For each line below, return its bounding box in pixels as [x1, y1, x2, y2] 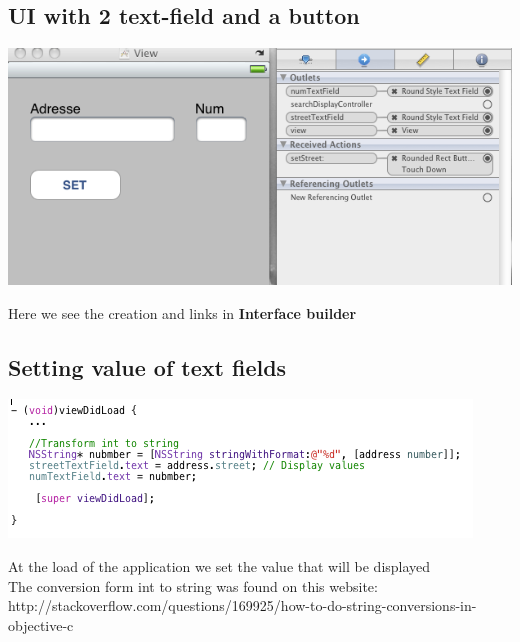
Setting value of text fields [8, 351, 287, 382]
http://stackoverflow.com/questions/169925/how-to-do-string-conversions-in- [8, 595, 477, 616]
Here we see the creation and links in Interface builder [8, 302, 357, 323]
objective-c [8, 614, 74, 635]
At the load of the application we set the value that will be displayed [8, 556, 431, 577]
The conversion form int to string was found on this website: [8, 575, 378, 596]
